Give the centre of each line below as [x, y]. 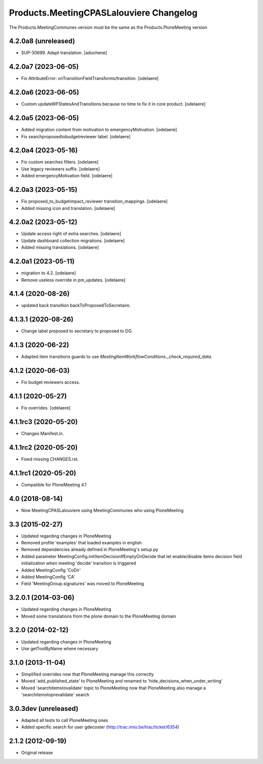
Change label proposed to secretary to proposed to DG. [77, 331]
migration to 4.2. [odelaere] [49, 273]
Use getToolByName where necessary [60, 648]
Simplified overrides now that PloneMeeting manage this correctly [87, 674]
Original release [37, 753]
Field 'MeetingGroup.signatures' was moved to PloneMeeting [83, 584]
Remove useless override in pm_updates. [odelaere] [73, 280]
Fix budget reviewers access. [51, 382]
